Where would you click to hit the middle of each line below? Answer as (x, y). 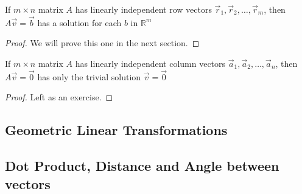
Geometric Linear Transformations (116, 130)
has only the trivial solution (89, 76)
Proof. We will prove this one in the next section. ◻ (102, 43)
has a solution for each (79, 22)
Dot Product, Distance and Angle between (142, 166)
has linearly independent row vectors (143, 9)
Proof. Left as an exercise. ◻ (59, 97)
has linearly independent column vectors (150, 63)
